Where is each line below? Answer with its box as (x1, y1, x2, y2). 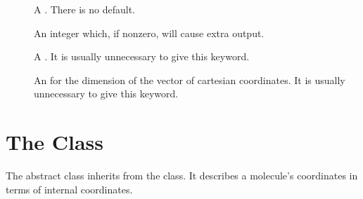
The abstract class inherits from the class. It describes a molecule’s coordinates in (6, 168, 358, 183)
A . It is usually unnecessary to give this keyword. (34, 49, 250, 64)
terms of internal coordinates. (6, 181, 133, 196)
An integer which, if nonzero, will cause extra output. (34, 25, 265, 40)
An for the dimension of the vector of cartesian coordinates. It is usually (34, 72, 345, 87)
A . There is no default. (34, 2, 136, 16)
